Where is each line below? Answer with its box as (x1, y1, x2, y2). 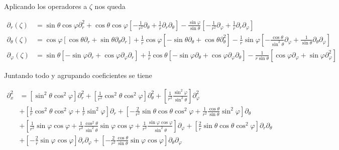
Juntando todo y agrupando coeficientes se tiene (4, 70, 152, 80)
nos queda (94, 1, 126, 11)
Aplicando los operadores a (4, 1, 87, 11)
